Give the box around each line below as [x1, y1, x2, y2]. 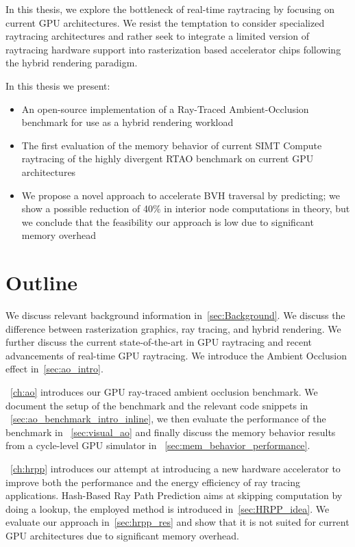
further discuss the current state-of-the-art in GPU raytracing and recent [5, 335, 312, 349]
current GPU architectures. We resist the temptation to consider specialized [5, 15, 325, 29]
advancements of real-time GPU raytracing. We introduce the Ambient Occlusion [5, 348, 347, 362]
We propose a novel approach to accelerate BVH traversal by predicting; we [21, 188, 340, 202]
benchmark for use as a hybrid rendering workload [21, 115, 234, 129]
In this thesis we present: [5, 78, 110, 92]
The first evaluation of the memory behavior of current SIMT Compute [21, 138, 322, 152]
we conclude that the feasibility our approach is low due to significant [21, 214, 314, 229]
